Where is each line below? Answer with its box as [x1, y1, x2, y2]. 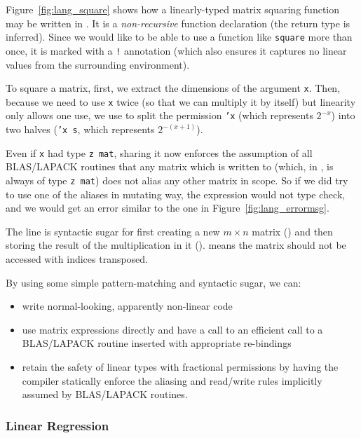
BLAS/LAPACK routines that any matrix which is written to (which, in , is [6, 159, 334, 174]
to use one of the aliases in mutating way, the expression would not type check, [6, 186, 346, 201]
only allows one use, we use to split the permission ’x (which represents [6, 108, 313, 123]
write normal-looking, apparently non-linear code [22, 299, 233, 313]
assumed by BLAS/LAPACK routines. [22, 387, 188, 402]
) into [331, 108, 355, 123]
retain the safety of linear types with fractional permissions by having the [22, 359, 339, 374]
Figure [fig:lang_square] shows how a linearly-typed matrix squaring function [6, 2, 340, 16]
